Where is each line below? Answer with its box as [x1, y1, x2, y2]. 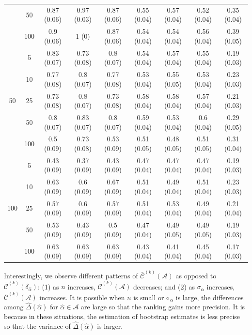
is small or [133, 292, 164, 302]
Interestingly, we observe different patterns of [4, 270, 138, 280]
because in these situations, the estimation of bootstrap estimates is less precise [4, 311, 240, 321]
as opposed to [175, 270, 217, 280]
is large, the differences [175, 292, 244, 302]
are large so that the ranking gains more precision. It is [81, 302, 245, 312]
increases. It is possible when [39, 292, 125, 302]
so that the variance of [4, 321, 71, 331]
